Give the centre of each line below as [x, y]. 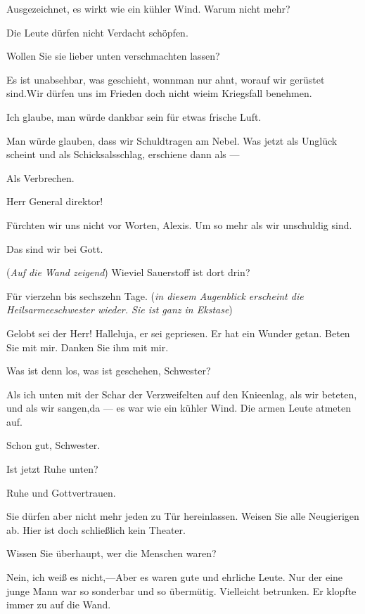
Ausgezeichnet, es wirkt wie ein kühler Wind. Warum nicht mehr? [148, 8]
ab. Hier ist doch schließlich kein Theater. [96, 529]
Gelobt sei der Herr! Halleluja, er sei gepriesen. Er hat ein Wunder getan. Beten [178, 333]
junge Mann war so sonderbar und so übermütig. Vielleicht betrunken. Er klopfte [181, 590]
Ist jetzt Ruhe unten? [52, 469]
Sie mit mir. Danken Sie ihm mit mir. [88, 347]
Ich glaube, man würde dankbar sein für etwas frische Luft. [134, 116]
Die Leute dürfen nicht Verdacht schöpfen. [97, 32]
